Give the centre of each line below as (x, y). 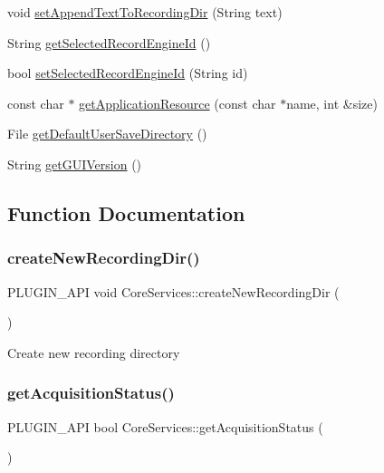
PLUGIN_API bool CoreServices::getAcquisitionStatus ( (165, 426)
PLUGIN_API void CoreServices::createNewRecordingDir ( (173, 291)
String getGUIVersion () (75, 164)
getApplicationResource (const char (178, 103)
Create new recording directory (94, 352)
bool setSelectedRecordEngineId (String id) (128, 73)
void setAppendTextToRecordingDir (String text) (145, 12)
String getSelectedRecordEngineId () (109, 42)
